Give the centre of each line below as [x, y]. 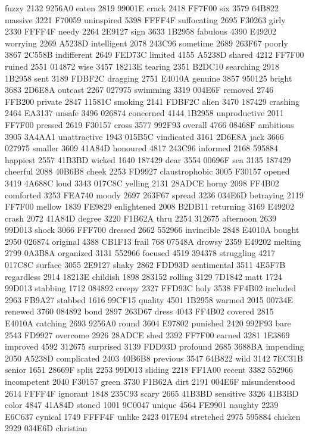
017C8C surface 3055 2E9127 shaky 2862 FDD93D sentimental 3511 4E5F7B [145, 265]
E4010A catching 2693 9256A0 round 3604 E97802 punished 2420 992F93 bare [148, 323]
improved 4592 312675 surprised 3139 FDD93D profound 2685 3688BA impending [154, 346]
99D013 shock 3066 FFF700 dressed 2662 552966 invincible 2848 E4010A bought [152, 230]
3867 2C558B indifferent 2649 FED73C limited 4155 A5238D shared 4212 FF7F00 [154, 54]
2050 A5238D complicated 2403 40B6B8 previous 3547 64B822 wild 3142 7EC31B [154, 358]
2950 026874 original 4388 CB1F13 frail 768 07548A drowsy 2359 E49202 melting [153, 241]
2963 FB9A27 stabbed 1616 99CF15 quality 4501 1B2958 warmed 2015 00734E [149, 299]
